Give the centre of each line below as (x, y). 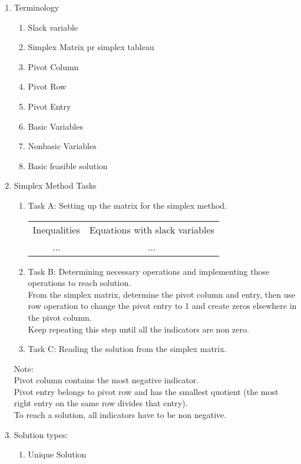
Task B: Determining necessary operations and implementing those (149, 271)
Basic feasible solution (68, 165)
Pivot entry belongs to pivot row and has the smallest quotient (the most (146, 391)
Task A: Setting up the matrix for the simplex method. (128, 205)
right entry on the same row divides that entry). (101, 403)
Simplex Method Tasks (55, 185)
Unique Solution (57, 454)
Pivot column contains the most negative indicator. (106, 380)
